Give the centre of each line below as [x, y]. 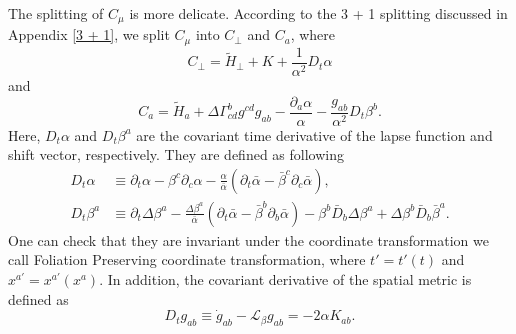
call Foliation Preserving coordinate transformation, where [187, 259]
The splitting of [56, 13]
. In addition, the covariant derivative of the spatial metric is [285, 279]
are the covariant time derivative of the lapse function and [314, 134]
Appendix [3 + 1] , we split [89, 34]
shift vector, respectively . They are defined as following [176, 154]
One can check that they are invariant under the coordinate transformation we [248, 239]
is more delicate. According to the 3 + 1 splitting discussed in [318, 13]
